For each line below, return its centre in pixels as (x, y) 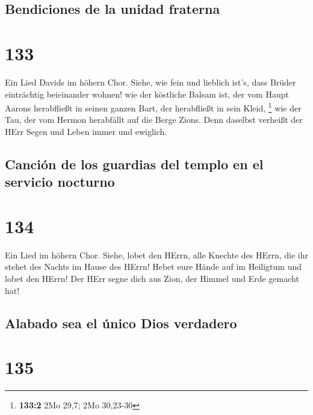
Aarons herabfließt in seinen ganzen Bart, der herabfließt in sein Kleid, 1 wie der (153, 107)
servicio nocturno (60, 182)
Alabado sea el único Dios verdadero (121, 323)
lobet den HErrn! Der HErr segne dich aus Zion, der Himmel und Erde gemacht (152, 279)
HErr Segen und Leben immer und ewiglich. (86, 131)
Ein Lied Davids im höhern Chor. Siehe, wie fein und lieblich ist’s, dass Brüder (150, 82)
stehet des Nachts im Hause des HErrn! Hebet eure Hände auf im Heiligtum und (153, 267)
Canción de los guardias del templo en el (134, 164)
